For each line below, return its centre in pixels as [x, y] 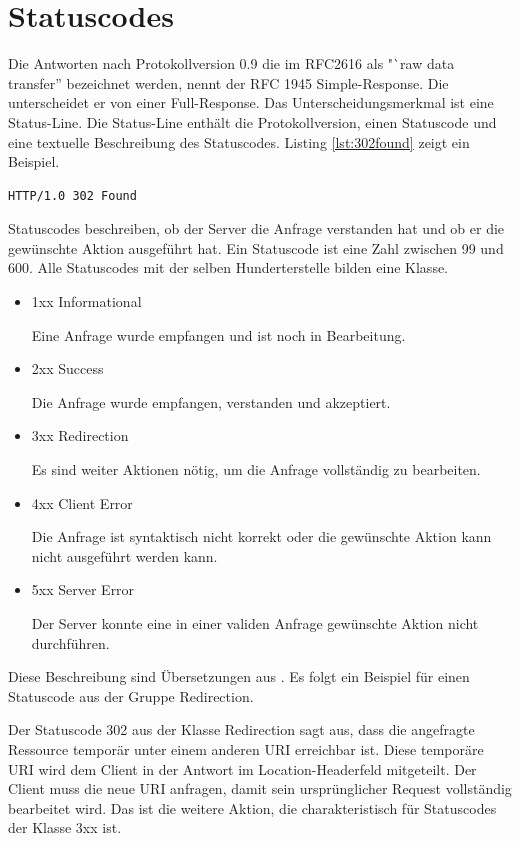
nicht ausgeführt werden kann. [124, 555]
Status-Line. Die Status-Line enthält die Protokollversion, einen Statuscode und [252, 121]
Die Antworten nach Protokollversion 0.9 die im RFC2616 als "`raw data [231, 63]
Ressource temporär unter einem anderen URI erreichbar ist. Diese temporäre [246, 748]
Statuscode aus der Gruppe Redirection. [131, 695]
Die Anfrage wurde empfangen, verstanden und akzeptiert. [211, 401]
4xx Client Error [82, 502]
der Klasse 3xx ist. [65, 827]
